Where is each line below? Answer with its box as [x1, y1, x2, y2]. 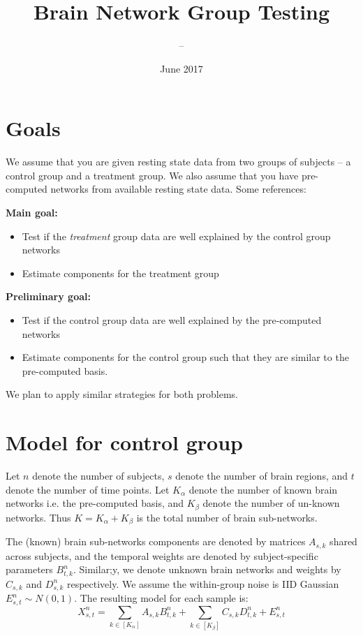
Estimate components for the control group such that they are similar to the [22, 350, 349, 364]
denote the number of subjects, [32, 468, 165, 483]
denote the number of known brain [188, 482, 338, 496]
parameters [6, 562, 53, 577]
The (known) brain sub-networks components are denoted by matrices [6, 534, 306, 549]
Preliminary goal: [6, 289, 91, 304]
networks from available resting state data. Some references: [50, 182, 306, 196]
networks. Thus [6, 510, 71, 524]
